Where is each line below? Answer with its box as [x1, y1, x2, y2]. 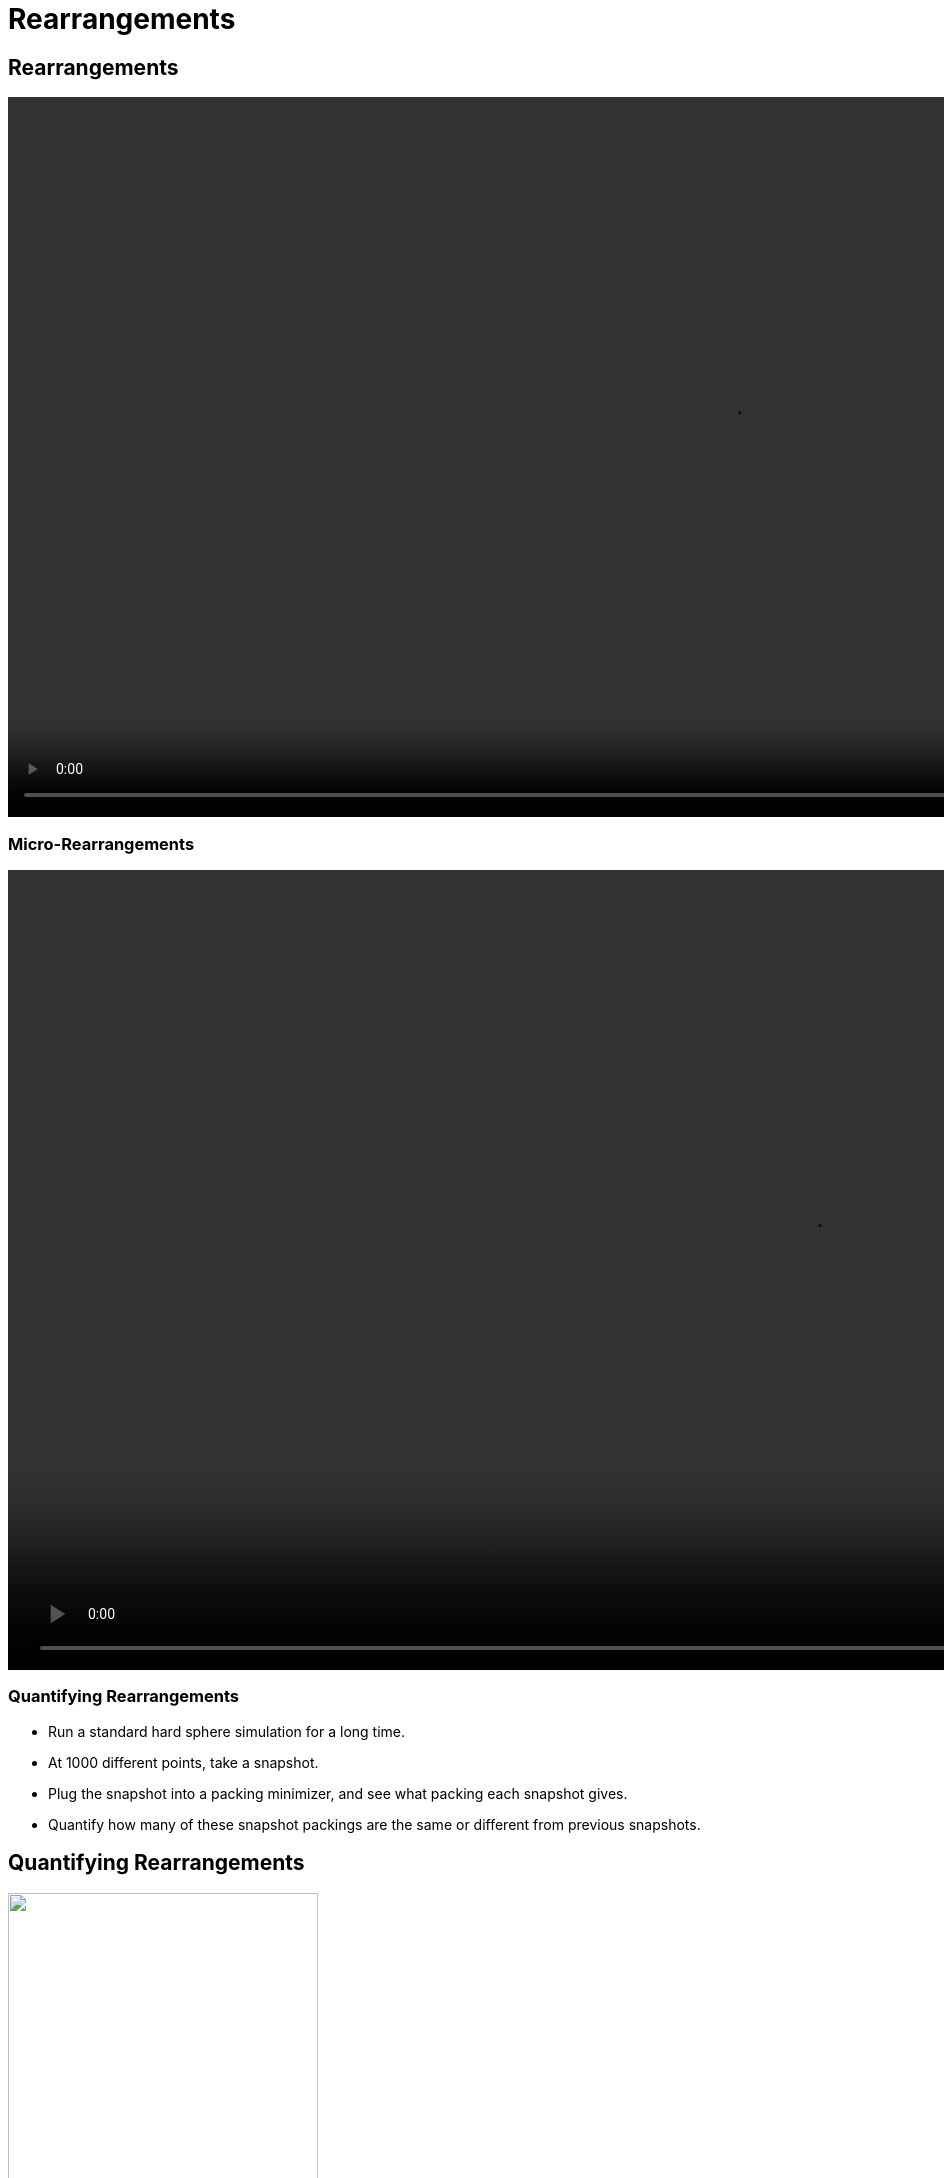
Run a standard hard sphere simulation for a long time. [48, 1722, 406, 1740]
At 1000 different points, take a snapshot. [48, 1753, 319, 1771]
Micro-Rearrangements [8, 833, 195, 854]
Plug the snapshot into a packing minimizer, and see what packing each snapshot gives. [48, 1784, 628, 1802]
